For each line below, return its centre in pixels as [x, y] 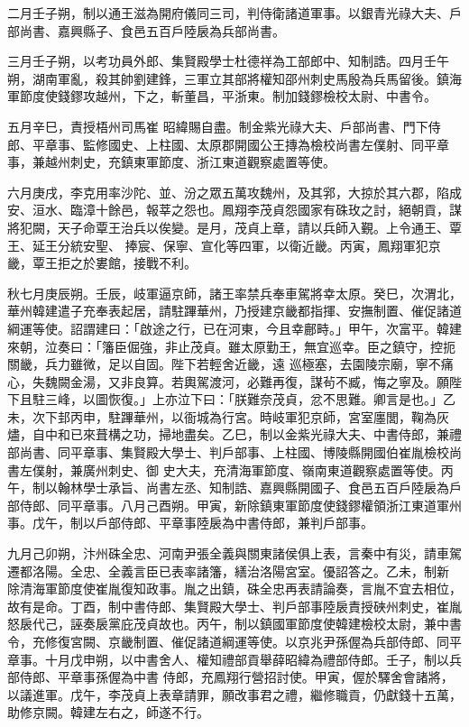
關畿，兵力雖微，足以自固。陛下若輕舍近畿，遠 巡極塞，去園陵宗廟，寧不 [224, 364]
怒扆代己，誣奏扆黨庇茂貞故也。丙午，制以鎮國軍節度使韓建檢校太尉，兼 [222, 624]
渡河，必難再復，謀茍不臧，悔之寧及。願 [329, 381]
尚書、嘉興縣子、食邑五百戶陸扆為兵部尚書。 [152, 30]
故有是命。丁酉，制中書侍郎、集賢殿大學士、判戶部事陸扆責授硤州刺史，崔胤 [234, 606]
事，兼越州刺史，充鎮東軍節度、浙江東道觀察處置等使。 [171, 162]
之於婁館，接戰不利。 [133, 263]
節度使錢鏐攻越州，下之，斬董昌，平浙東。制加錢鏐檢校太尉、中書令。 [228, 96]
